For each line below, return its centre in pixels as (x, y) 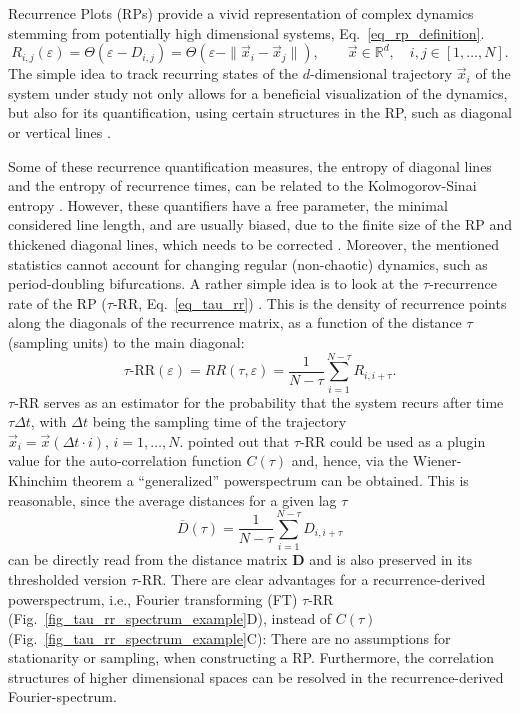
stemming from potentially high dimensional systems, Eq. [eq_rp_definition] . (246, 32)
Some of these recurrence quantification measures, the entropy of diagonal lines (250, 165)
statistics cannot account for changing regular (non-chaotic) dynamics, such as (248, 263)
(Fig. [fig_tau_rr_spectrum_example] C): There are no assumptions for (229, 637)
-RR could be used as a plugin (393, 440)
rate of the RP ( (57, 302)
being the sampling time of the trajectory (219, 421)
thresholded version (67, 578)
